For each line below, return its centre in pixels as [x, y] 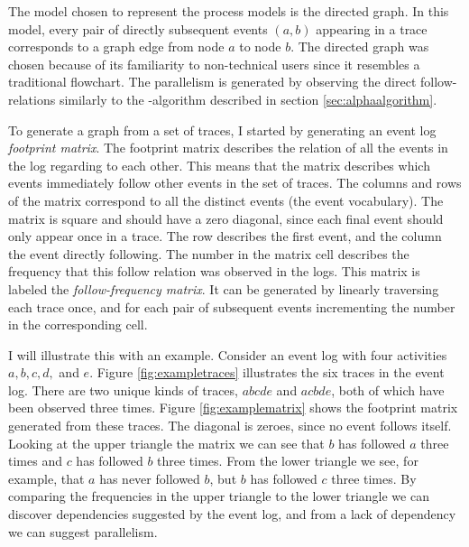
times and [35, 461]
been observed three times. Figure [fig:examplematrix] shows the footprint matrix [233, 408]
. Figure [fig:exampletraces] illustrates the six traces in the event [267, 372]
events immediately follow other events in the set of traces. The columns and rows [235, 183]
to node [260, 46]
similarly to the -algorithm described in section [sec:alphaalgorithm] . [248, 99]
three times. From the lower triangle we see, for [288, 461]
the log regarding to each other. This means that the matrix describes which [219, 165]
